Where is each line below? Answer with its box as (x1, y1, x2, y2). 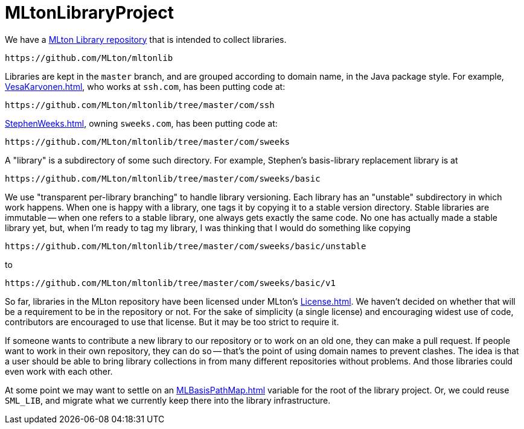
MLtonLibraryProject (5, 2, 174, 23)
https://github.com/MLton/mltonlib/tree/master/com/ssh (5, 100, 275, 110)
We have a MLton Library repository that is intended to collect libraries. (5, 34, 287, 45)
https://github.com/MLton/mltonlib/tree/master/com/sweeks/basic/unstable (5, 241, 366, 251)
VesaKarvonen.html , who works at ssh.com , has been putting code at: (5, 81, 286, 92)
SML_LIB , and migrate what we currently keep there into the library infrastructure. (5, 395, 331, 405)
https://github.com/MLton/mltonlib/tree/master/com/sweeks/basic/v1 (5, 278, 336, 288)
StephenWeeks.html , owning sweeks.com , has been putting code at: (5, 118, 278, 129)
